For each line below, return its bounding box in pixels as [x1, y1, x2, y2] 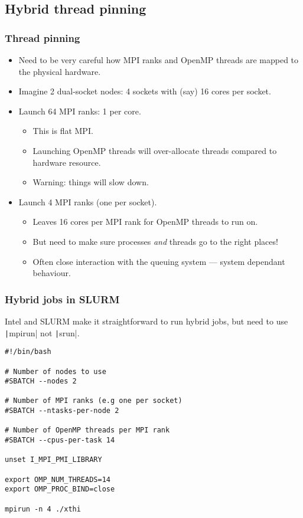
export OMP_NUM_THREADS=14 [5, 475, 110, 484]
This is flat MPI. [32, 124, 93, 137]
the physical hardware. [18, 65, 101, 77]
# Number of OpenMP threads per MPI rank [5, 426, 170, 435]
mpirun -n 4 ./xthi [5, 504, 81, 513]
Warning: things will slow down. [32, 176, 149, 188]
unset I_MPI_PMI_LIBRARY [5, 455, 102, 464]
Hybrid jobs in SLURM [5, 291, 120, 306]
